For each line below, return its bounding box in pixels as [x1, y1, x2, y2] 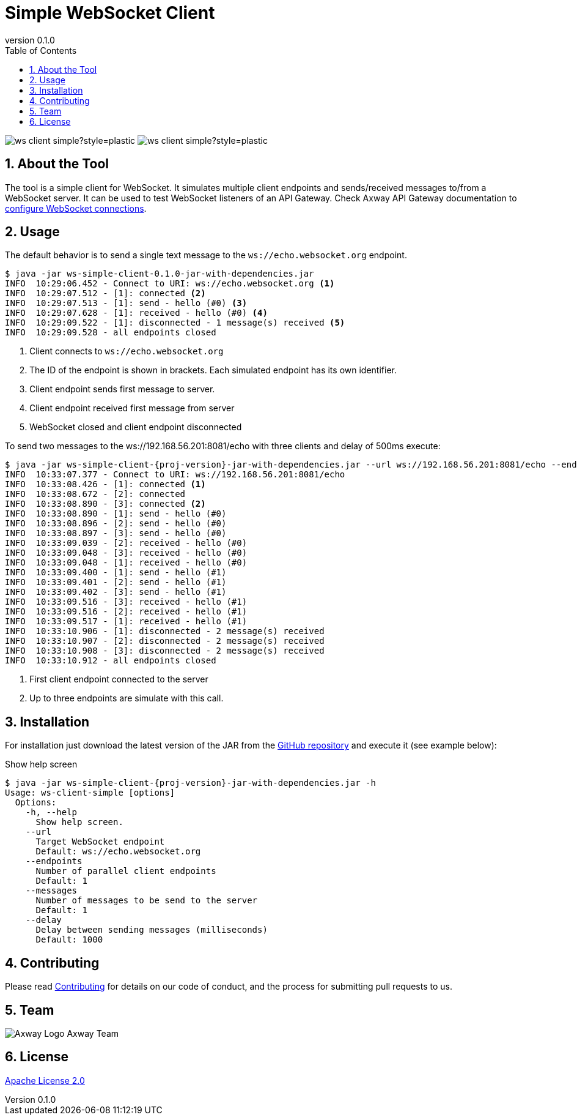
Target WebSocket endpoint [35, 837, 165, 847]
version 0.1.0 [5, 34, 55, 45]
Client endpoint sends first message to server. [29, 384, 215, 395]
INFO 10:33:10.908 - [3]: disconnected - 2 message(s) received [5, 646, 325, 656]
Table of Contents [5, 45, 77, 56]
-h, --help [25, 807, 78, 818]
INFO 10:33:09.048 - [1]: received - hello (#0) [5, 558, 248, 568]
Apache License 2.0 [5, 1075, 85, 1086]
